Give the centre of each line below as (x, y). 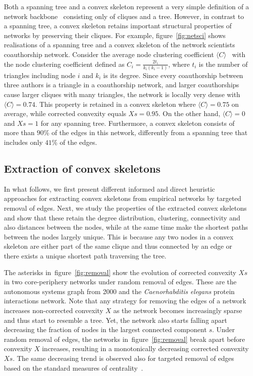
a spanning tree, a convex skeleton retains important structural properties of (118, 26)
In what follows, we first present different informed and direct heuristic (109, 188)
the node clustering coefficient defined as (64, 64)
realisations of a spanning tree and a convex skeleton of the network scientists (120, 45)
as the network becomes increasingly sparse (178, 310)
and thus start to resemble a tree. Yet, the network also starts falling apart (116, 320)
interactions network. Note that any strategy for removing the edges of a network (125, 301)
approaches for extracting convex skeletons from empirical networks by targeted (123, 198)
